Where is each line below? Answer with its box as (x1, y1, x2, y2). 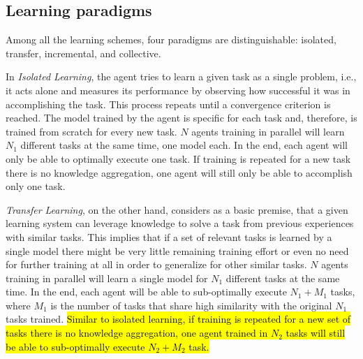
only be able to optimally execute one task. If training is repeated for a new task (6, 151, 351, 166)
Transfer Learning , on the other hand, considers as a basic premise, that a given (6, 202, 348, 217)
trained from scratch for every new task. (6, 124, 177, 138)
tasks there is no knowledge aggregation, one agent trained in (6, 325, 268, 340)
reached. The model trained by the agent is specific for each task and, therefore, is (6, 110, 357, 125)
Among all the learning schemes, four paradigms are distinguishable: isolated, (6, 32, 336, 47)
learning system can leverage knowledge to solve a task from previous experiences (6, 216, 354, 230)
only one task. (6, 179, 66, 193)
